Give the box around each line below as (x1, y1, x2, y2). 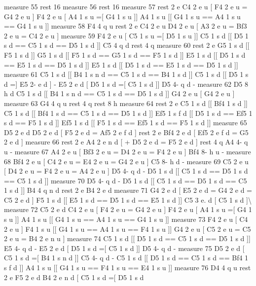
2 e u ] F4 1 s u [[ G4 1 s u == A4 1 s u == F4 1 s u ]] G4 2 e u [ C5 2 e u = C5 (4, 223, 251, 234)
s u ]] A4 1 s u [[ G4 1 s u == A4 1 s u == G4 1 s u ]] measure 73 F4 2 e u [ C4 (4, 214, 248, 224)
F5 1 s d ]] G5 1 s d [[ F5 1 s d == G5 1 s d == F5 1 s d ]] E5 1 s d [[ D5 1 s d (4, 49, 246, 60)
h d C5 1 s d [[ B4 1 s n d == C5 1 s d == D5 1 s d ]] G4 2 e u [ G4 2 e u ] (4, 88, 235, 99)
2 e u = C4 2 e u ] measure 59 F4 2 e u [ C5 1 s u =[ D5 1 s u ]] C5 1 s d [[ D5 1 (4, 30, 249, 40)
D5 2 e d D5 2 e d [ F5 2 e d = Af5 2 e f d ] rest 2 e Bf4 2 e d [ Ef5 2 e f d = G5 (4, 127, 249, 137)
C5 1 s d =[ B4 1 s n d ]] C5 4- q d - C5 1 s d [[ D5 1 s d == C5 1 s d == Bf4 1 (4, 252, 249, 263)
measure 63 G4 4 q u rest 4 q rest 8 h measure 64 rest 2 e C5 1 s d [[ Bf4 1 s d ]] (4, 98, 248, 108)
